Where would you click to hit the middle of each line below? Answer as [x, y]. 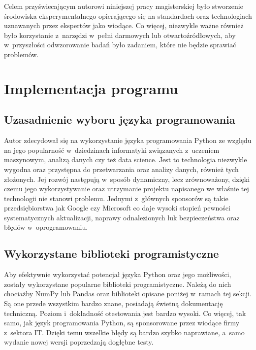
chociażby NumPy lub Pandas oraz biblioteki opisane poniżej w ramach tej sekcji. [128, 294]
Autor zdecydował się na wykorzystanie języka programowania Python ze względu [128, 140]
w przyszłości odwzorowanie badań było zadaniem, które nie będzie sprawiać [120, 45]
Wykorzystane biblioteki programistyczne [112, 254]
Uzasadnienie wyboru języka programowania [120, 120]
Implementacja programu [91, 88]
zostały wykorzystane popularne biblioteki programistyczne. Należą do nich [118, 284]
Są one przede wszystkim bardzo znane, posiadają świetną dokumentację [113, 303]
